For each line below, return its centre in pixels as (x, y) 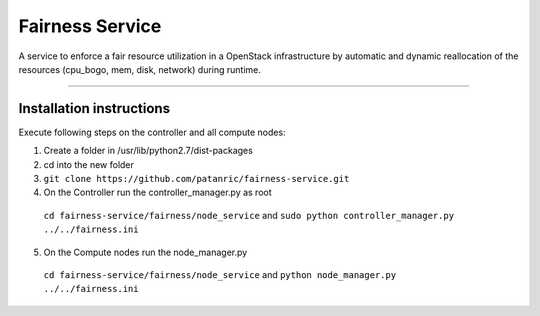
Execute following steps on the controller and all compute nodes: (152, 132)
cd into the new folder (89, 164)
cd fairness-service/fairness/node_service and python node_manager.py (220, 274)
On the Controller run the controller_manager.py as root (157, 192)
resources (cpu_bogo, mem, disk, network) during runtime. (140, 69)
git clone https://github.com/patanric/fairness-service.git (196, 179)
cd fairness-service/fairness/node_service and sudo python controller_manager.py (249, 215)
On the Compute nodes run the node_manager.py (145, 252)
